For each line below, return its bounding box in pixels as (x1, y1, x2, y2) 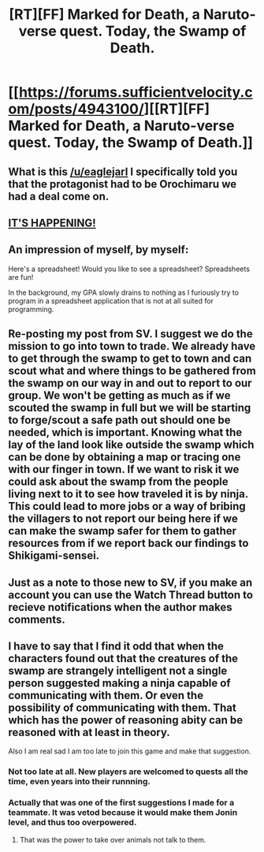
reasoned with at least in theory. (8, 725, 171, 739)
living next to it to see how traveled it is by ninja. (8, 487, 248, 501)
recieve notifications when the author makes (8, 601, 232, 614)
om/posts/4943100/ (8, 100, 144, 118)
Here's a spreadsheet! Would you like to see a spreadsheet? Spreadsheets (8, 264, 251, 273)
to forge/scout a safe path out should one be (8, 414, 231, 427)
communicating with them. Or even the (8, 688, 203, 702)
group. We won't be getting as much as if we (8, 389, 231, 403)
